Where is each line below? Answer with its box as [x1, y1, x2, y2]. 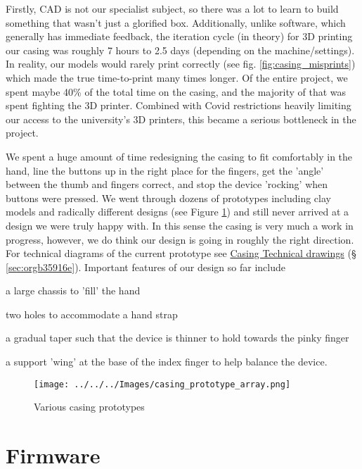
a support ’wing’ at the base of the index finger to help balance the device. [6, 354, 328, 369]
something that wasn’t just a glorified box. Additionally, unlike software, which [6, 15, 346, 30]
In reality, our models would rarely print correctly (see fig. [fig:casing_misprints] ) [6, 56, 356, 71]
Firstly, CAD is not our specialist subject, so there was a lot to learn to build [6, 1, 339, 15]
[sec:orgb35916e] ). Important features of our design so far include [6, 259, 285, 274]
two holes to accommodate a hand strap [6, 306, 178, 321]
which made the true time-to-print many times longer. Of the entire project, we [6, 70, 348, 85]
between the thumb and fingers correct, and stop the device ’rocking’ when [6, 177, 328, 192]
